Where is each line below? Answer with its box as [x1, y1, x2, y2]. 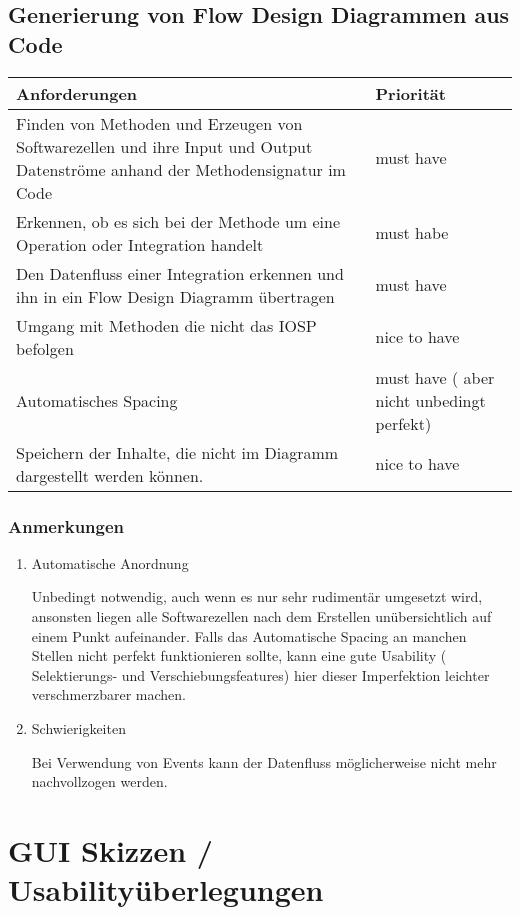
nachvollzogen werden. [31, 771, 168, 792]
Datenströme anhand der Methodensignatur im [16, 157, 346, 181]
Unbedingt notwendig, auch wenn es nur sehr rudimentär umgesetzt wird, [31, 586, 483, 607]
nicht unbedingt [375, 388, 486, 412]
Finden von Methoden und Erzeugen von [16, 111, 303, 135]
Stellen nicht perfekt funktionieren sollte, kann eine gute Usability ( [31, 645, 447, 666]
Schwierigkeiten [31, 717, 126, 738]
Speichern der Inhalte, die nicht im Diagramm [16, 440, 339, 464]
